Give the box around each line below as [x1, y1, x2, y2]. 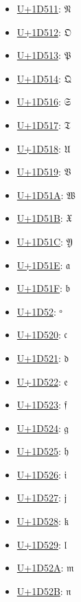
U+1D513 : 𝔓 [16, 48, 71, 62]
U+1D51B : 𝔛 [16, 211, 72, 225]
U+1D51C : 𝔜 [16, 234, 73, 248]
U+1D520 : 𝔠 [16, 327, 67, 342]
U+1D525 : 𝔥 [16, 444, 69, 458]
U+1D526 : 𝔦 [16, 467, 67, 481]
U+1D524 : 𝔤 [16, 420, 69, 435]
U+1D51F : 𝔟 [16, 281, 70, 295]
